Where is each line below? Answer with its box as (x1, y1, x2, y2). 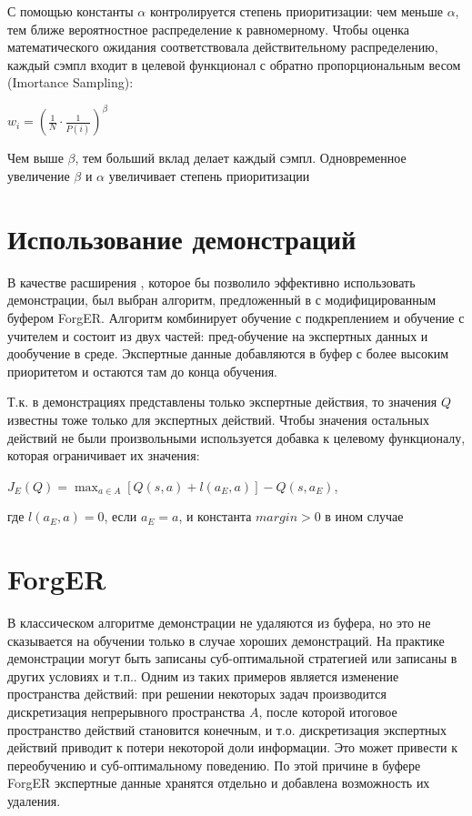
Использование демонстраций (7, 219, 357, 257)
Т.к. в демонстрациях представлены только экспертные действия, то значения (7, 392, 437, 411)
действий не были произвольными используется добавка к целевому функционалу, (7, 428, 466, 447)
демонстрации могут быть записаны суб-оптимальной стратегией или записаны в (7, 649, 457, 668)
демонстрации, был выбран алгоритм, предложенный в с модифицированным (7, 290, 437, 309)
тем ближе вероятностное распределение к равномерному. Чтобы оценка (7, 19, 410, 38)
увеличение (7, 166, 70, 186)
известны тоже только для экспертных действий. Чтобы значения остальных (7, 409, 429, 428)
